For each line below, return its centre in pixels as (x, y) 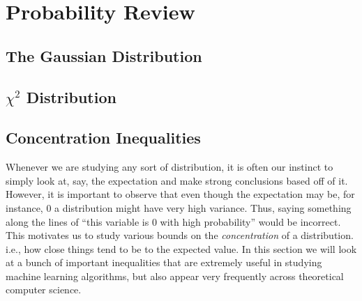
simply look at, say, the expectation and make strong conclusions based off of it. (177, 180)
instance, (24, 207)
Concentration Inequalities (103, 138)
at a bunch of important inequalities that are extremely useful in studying (164, 262)
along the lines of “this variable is (77, 221)
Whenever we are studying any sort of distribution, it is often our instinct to (169, 167)
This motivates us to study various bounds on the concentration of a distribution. (180, 235)
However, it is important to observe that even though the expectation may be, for (180, 194)
